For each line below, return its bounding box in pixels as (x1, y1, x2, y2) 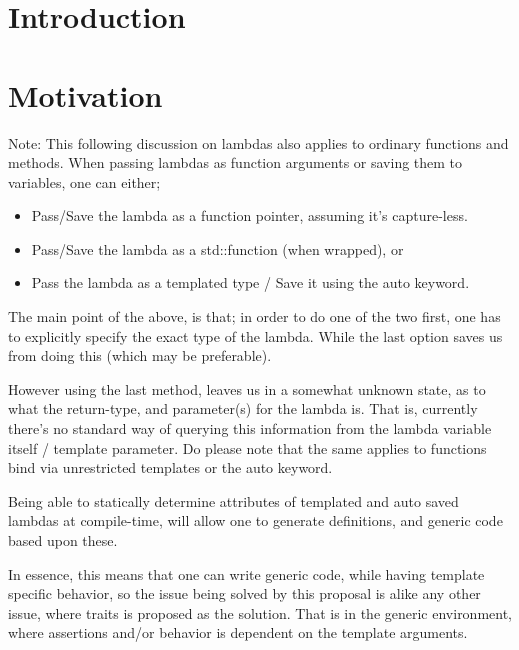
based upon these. (8, 530, 118, 550)
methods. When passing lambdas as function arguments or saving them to (8, 152, 463, 173)
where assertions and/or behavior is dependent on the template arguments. (8, 622, 468, 643)
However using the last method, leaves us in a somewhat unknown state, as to (8, 378, 486, 399)
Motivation (8, 74, 163, 115)
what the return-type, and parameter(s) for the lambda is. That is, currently (8, 398, 478, 419)
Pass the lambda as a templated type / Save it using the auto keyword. (31, 272, 470, 293)
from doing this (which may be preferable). (8, 345, 272, 366)
